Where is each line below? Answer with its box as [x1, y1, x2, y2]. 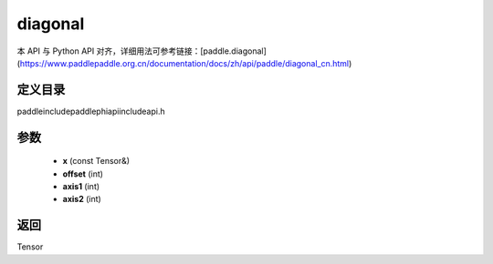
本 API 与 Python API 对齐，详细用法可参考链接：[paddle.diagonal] [16, 46, 267, 56]
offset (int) [62, 168, 104, 179]
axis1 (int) [62, 181, 100, 192]
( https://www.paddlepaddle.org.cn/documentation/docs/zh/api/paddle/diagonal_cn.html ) [16, 57, 352, 68]
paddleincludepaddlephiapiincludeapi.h [16, 106, 165, 117]
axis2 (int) [62, 194, 102, 205]
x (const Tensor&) [62, 156, 131, 167]
